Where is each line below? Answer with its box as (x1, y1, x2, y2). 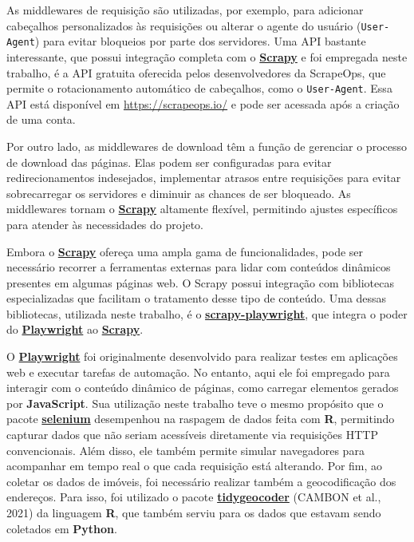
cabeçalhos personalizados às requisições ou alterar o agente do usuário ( (6, 17, 361, 34)
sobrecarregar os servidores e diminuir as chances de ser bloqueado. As (6, 184, 351, 201)
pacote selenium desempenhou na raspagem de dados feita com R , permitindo (6, 410, 395, 427)
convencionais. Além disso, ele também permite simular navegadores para (6, 441, 365, 458)
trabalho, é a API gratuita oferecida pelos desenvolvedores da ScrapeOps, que (6, 64, 386, 81)
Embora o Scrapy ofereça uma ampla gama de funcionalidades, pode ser (6, 243, 364, 259)
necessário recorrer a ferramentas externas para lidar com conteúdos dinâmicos (6, 259, 391, 275)
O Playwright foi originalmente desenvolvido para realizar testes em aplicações (6, 348, 398, 365)
